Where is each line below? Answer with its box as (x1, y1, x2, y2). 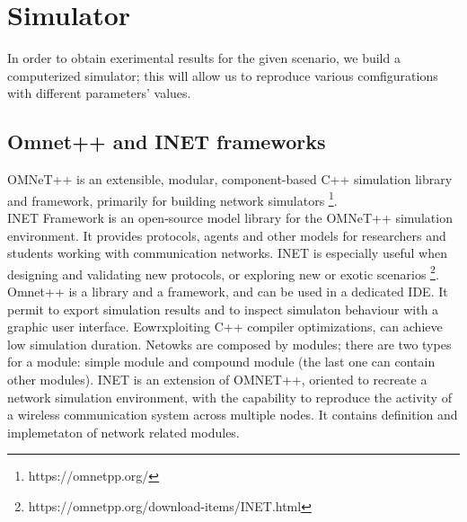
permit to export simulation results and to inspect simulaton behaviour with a (7, 299, 439, 318)
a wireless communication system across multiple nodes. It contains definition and (7, 405, 458, 424)
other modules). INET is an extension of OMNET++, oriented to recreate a (7, 369, 427, 388)
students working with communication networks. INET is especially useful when (7, 243, 447, 262)
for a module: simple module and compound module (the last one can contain (7, 352, 436, 371)
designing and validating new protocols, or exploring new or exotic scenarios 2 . (7, 261, 439, 283)
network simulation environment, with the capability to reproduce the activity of (7, 387, 452, 406)
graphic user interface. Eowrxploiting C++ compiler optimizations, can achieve (7, 317, 443, 336)
